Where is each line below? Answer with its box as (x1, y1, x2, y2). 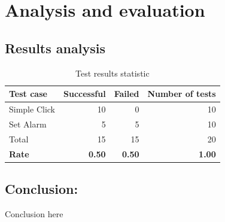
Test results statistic (75, 66, 150, 79)
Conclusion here (5, 207, 63, 220)
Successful (63, 87, 106, 100)
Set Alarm (9, 117, 47, 130)
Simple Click (9, 103, 55, 115)
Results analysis (5, 38, 105, 57)
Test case (9, 87, 47, 100)
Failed (114, 87, 139, 100)
